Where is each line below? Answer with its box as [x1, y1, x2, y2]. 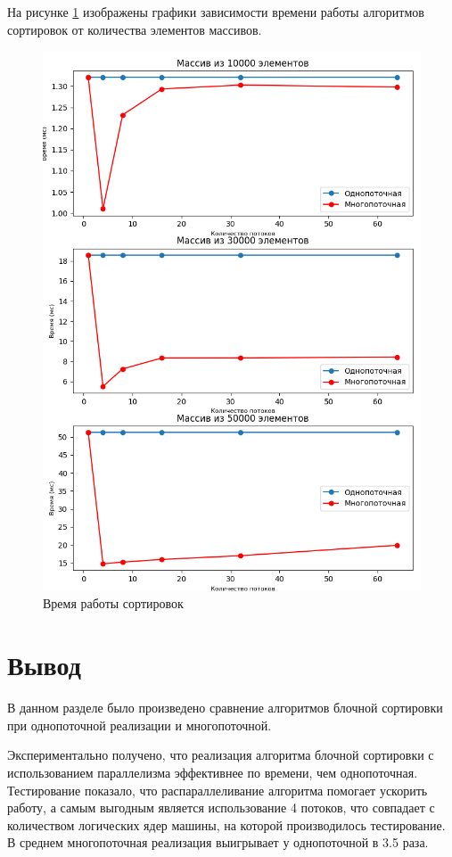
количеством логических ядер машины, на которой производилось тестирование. [7, 815, 446, 834]
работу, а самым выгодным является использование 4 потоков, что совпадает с [7, 798, 435, 817]
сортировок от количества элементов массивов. [7, 20, 262, 38]
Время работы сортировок [43, 594, 184, 613]
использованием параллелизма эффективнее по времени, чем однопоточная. [7, 762, 418, 781]
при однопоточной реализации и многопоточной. [7, 715, 272, 734]
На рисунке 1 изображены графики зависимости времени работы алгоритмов [7, 3, 424, 21]
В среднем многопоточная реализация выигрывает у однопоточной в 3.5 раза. [7, 833, 429, 852]
